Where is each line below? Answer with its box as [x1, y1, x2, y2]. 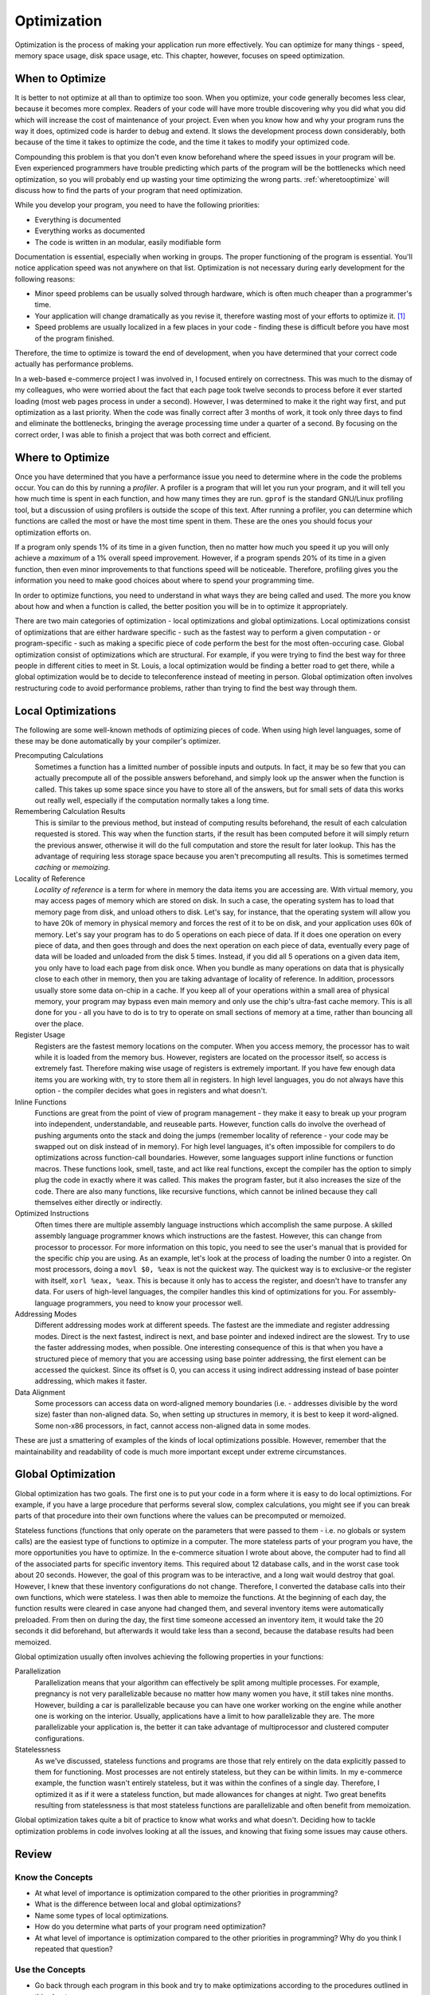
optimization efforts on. [14, 527, 92, 537]
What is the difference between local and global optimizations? [34, 1899, 241, 1909]
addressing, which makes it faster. [34, 1377, 147, 1386]
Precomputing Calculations [14, 751, 104, 760]
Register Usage [14, 1030, 65, 1040]
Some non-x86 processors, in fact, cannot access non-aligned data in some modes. [34, 1420, 311, 1430]
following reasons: [14, 274, 76, 283]
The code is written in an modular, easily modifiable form [34, 237, 221, 247]
